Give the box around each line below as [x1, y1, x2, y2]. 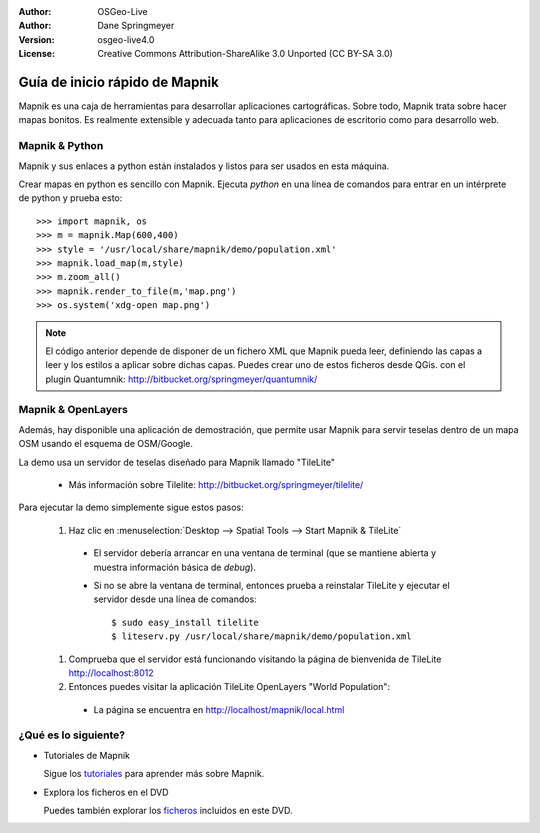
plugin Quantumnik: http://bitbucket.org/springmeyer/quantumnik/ [45, 373, 318, 385]
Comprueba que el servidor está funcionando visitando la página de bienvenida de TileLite [68, 653, 442, 665]
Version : [18, 33, 55, 45]
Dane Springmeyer [97, 20, 175, 32]
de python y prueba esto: [18, 192, 123, 204]
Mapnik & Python [18, 139, 104, 153]
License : [18, 48, 55, 60]
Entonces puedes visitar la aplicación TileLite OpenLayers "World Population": [68, 681, 390, 693]
